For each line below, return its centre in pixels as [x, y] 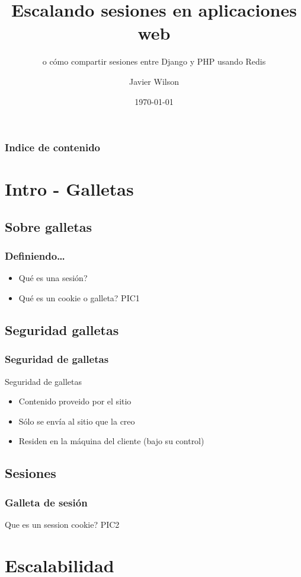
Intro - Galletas [69, 189]
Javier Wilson [154, 81]
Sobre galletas [48, 226]
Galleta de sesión [46, 502]
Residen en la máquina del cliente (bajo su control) [111, 441]
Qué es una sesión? [53, 278]
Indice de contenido [53, 147]
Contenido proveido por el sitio [75, 401]
